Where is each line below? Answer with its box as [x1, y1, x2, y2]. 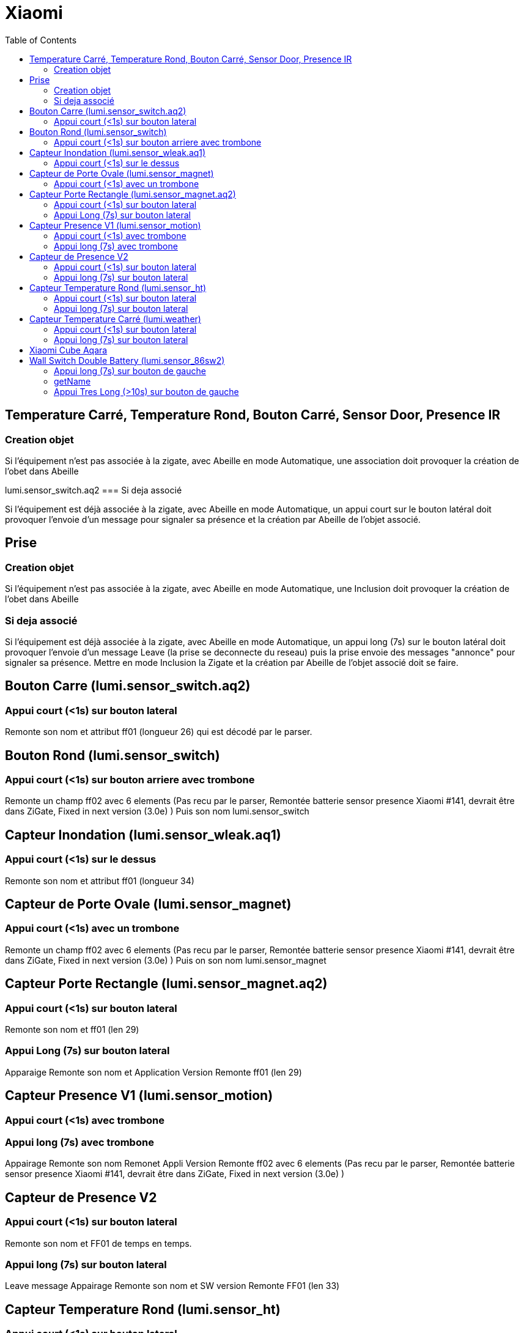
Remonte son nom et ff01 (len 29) [5, 1024, 139, 1035]
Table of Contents [5, 34, 77, 45]
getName [54, 375, 91, 386]
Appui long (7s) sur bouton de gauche [54, 365, 206, 376]
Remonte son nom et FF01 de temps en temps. [5, 1238, 192, 1249]
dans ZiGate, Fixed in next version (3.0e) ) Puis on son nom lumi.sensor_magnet [5, 955, 327, 966]
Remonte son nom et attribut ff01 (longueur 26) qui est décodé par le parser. [5, 726, 312, 737]
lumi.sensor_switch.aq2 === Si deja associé [5, 484, 182, 495]
